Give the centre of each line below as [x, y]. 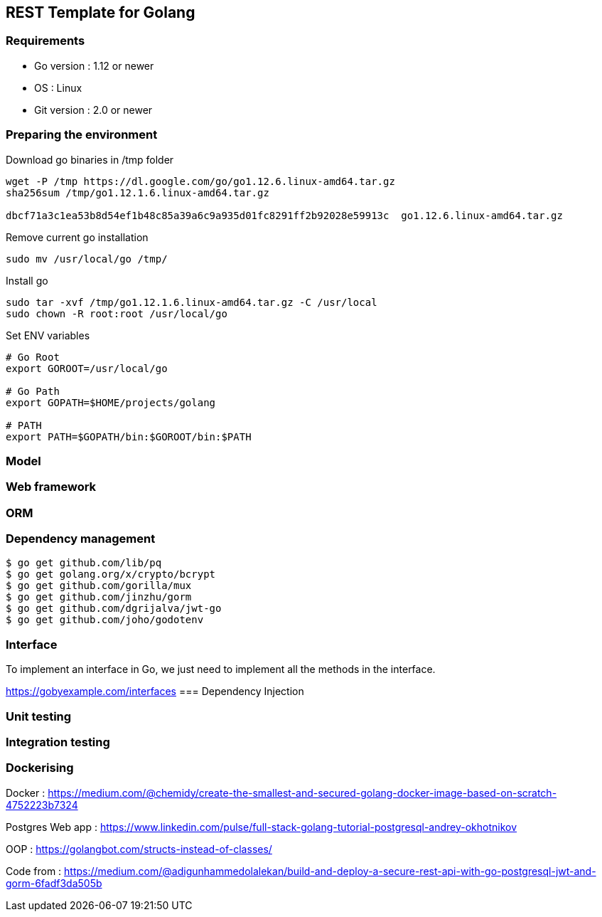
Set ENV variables [48, 335]
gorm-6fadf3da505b [54, 883]
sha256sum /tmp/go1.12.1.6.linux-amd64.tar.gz [138, 192]
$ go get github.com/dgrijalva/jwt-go [114, 609]
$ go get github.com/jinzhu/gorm [99, 597]
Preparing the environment [82, 135]
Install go [27, 280]
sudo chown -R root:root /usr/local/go [117, 313]
